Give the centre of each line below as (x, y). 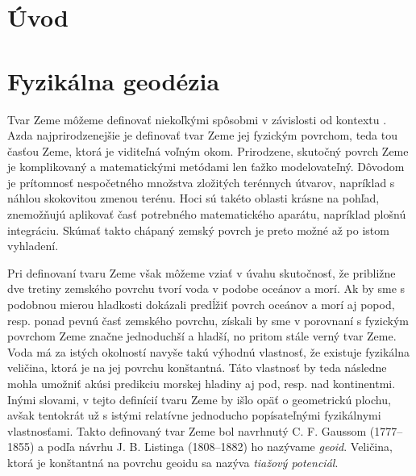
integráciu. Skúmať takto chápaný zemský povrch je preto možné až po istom (198, 230)
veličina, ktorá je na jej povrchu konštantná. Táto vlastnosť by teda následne (197, 367)
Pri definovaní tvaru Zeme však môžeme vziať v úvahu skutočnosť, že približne (202, 272)
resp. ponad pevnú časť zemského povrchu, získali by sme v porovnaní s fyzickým (208, 320)
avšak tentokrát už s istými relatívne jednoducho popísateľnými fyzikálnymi (194, 415)
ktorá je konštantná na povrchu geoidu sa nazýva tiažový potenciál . (173, 462)
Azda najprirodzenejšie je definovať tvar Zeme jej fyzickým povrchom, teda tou (203, 135)
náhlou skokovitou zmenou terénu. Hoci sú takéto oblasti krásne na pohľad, (193, 198)
